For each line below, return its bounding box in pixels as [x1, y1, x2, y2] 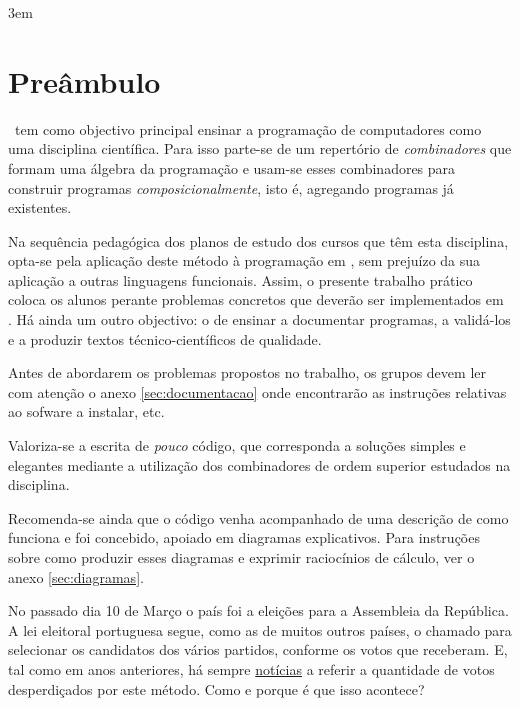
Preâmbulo [8, 60, 161, 101]
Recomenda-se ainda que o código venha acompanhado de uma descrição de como [8, 507, 509, 528]
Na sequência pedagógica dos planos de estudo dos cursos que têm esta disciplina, [8, 230, 509, 251]
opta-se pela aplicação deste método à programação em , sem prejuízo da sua [8, 250, 481, 271]
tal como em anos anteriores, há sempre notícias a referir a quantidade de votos [8, 658, 495, 679]
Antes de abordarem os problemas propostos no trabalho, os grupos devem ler [8, 362, 486, 383]
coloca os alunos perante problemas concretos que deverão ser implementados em [8, 289, 504, 310]
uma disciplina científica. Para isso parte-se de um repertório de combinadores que [8, 138, 512, 159]
